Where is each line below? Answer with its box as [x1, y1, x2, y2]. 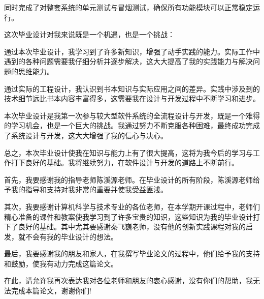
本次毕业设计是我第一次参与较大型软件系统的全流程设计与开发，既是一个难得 [4, 110, 260, 121]
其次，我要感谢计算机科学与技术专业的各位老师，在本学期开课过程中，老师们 [4, 201, 260, 212]
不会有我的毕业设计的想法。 [25, 231, 118, 242]
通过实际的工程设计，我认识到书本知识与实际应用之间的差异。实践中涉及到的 [4, 83, 260, 94]
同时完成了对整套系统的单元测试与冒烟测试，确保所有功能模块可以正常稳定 [4, 2, 253, 12]
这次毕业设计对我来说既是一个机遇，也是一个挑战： [4, 29, 175, 40]
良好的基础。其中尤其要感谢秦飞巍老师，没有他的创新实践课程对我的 [18, 221, 246, 232]
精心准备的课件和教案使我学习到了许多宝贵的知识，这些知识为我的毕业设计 [4, 211, 253, 222]
